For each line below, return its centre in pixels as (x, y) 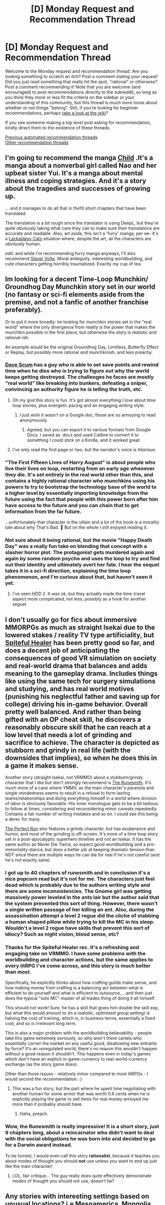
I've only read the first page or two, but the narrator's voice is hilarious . (84, 449)
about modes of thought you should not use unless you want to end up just (81, 1161)
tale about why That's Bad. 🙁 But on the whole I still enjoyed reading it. (77, 527)
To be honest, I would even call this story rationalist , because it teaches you (82, 1155)
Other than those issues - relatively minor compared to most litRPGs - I (77, 1074)
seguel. (20, 604)
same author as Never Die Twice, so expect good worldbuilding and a (75, 844)
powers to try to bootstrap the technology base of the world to (81, 487)
